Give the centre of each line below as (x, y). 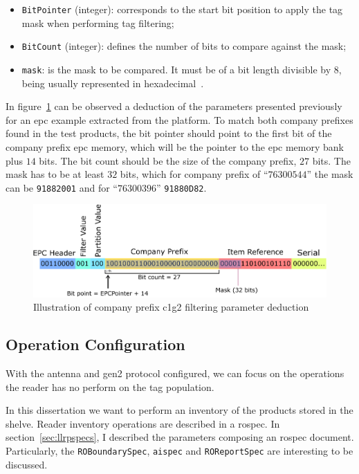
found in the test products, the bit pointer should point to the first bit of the (169, 133)
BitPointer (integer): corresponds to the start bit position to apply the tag (182, 9)
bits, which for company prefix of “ (194, 174)
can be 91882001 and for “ (62, 187)
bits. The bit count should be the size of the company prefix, (168, 160)
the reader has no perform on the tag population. (110, 386)
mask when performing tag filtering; (98, 22)
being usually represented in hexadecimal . (113, 83)
